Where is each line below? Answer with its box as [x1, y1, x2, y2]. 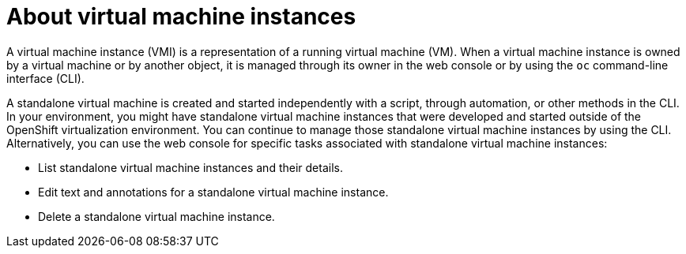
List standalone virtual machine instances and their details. [38, 160, 343, 174]
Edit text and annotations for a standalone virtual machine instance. [38, 185, 389, 199]
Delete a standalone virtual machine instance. [38, 209, 275, 223]
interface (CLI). [6, 71, 85, 85]
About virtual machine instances [6, 3, 356, 30]
